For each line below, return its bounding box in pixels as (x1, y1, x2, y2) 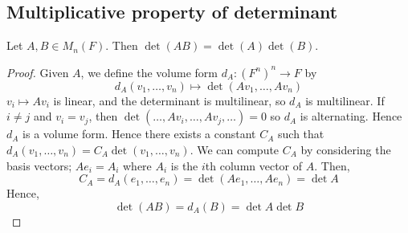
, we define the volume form (80, 63, 218, 80)
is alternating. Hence (300, 108, 402, 125)
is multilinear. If (305, 92, 385, 108)
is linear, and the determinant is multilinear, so (53, 92, 286, 108)
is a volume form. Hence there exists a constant (22, 125, 256, 142)
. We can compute (190, 141, 279, 157)
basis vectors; (6, 157, 72, 174)
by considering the (300, 141, 391, 157)
